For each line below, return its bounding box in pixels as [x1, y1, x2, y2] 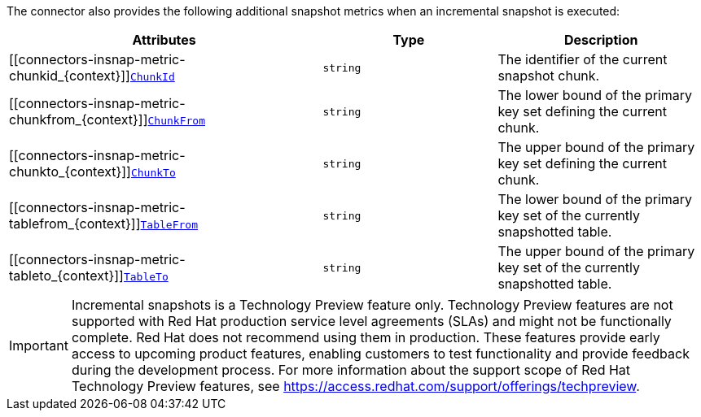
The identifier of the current [497, 51, 668, 67]
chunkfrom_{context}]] [9, 111, 148, 128]
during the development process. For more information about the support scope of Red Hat [71, 362, 631, 378]
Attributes [132, 32, 196, 48]
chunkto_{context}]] [9, 163, 131, 180]
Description [563, 32, 638, 48]
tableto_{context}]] [9, 267, 124, 284]
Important [9, 337, 68, 354]
